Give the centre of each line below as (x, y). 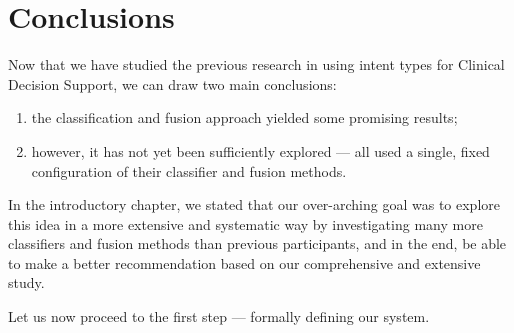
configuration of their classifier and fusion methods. (189, 170)
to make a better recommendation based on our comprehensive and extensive (244, 262)
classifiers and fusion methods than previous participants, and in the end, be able (257, 243)
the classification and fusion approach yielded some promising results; (244, 117)
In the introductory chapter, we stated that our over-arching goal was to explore (254, 204)
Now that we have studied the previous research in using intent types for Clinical (256, 64)
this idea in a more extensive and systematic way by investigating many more (245, 223)
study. (26, 282)
